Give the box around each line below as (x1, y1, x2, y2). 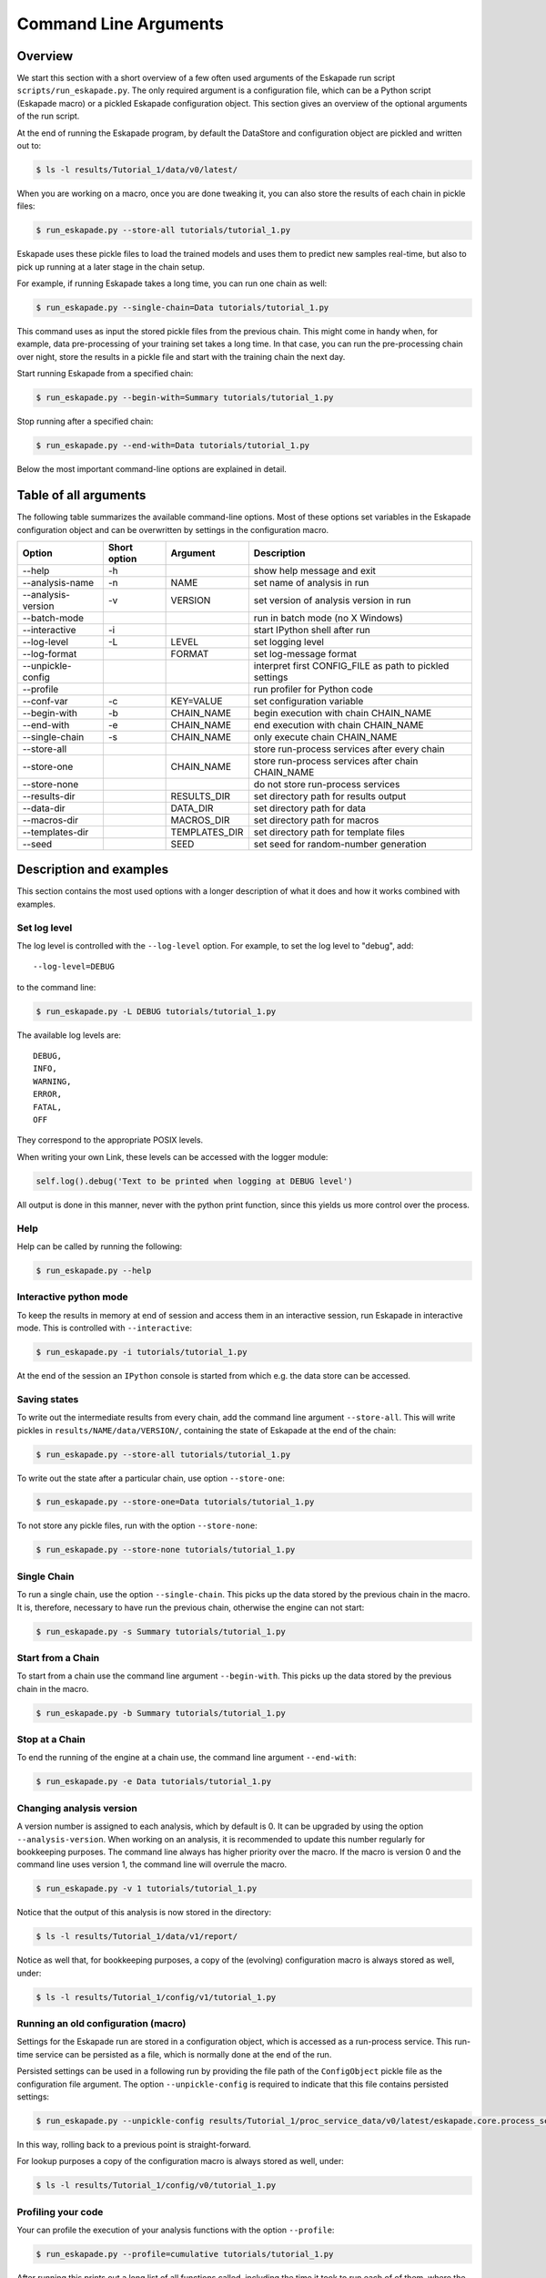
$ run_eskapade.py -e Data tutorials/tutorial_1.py (35, 1777, 272, 1787)
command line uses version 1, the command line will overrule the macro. (16, 1859, 288, 1870)
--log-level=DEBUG (33, 961, 116, 972)
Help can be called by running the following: (16, 1240, 182, 1252)
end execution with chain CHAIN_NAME (253, 718, 424, 731)
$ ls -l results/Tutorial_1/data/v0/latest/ (35, 165, 238, 175)
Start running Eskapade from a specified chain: (16, 368, 194, 379)
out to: (16, 140, 42, 151)
